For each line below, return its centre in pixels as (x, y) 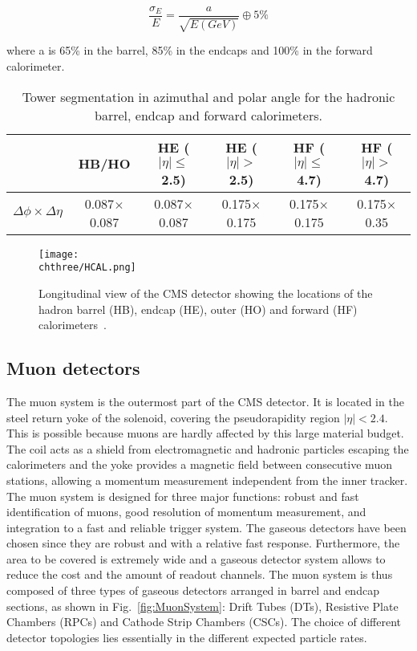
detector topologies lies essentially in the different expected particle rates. (187, 637)
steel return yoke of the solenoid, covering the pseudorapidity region (173, 417)
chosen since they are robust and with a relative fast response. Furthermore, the (203, 543)
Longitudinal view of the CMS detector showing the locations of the (206, 293)
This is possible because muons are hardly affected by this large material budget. (205, 433)
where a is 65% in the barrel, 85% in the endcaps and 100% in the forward (190, 50)
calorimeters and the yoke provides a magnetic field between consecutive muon (199, 464)
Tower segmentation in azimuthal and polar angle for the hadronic (208, 96)
